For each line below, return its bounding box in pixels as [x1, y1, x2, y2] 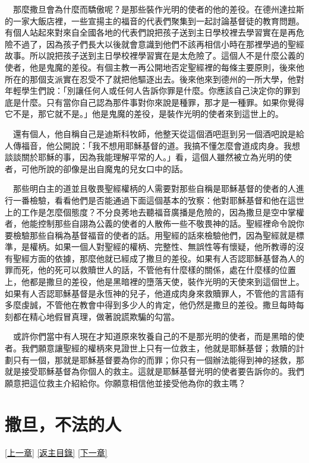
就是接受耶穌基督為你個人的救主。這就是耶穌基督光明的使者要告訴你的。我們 [5, 365, 304, 378]
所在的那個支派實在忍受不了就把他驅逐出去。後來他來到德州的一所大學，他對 [5, 72, 304, 85]
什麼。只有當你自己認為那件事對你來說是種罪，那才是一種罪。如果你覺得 [21, 96, 304, 108]
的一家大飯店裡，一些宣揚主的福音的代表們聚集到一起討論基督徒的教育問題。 [5, 14, 304, 27]
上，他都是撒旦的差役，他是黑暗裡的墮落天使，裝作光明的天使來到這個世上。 [5, 275, 304, 288]
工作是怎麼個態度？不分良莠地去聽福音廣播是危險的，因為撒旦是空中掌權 [21, 205, 304, 218]
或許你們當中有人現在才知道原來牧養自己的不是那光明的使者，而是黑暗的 [12, 330, 296, 343]
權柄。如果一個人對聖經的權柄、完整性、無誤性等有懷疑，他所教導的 [29, 240, 296, 253]
